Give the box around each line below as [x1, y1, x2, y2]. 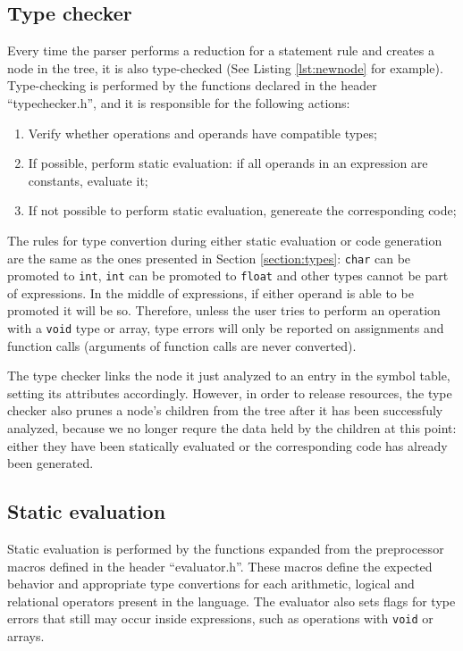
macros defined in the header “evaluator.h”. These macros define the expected [7, 556, 433, 575]
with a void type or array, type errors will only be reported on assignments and [7, 319, 444, 338]
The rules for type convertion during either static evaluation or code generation [7, 230, 442, 249]
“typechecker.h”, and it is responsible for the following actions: [7, 93, 350, 112]
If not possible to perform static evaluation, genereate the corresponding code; [28, 201, 457, 220]
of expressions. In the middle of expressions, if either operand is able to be [7, 283, 414, 302]
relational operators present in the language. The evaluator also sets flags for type [7, 591, 456, 610]
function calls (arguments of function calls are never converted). [7, 336, 357, 355]
